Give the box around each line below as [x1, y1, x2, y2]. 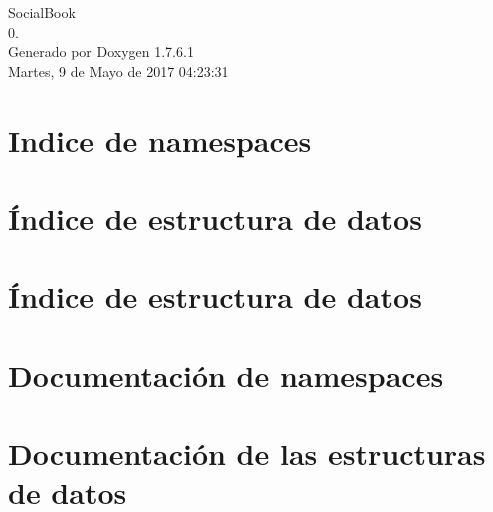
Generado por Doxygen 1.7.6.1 [8, 41, 194, 62]
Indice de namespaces [8, 119, 312, 160]
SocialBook [8, 2, 76, 22]
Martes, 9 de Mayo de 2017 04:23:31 [8, 60, 229, 81]
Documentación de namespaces [8, 354, 444, 395]
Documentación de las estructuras [8, 433, 486, 474]
